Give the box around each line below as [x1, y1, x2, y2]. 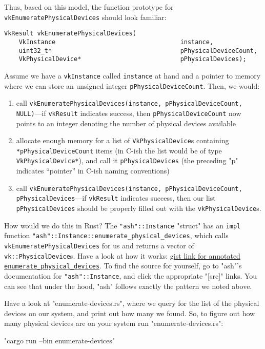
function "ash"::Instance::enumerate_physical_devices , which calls [4, 230, 229, 241]
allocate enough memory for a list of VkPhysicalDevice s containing [16, 135, 229, 146]
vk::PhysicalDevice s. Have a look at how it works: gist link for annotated [4, 250, 240, 261]
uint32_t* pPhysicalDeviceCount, [18, 47, 257, 54]
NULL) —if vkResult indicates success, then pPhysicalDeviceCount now [16, 107, 241, 118]
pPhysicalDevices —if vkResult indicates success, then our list [16, 192, 216, 203]
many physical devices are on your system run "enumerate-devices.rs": [4, 318, 223, 328]
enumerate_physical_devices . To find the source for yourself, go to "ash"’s [4, 260, 242, 271]
